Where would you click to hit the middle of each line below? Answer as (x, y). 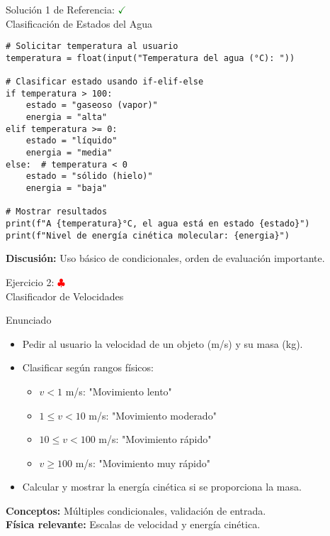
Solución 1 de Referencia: (60, 9)
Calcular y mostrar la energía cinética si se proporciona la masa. (162, 487)
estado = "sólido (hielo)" (89, 176)
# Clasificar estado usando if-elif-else (105, 82)
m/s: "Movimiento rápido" (155, 439)
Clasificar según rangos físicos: (88, 367)
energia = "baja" (67, 188)
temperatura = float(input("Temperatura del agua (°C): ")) (150, 58)
